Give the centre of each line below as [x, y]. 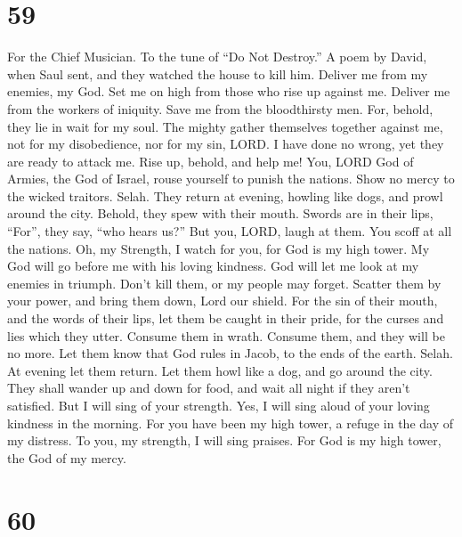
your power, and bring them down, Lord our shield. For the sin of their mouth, [223, 301]
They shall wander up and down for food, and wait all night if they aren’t [209, 388]
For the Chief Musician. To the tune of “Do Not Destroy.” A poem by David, [217, 57]
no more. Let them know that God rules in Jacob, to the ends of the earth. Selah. [230, 353]
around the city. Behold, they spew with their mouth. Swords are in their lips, [220, 213]
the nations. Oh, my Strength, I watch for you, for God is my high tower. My [219, 248]
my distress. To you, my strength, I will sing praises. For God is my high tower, [224, 440]
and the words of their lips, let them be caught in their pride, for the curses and [226, 318]
